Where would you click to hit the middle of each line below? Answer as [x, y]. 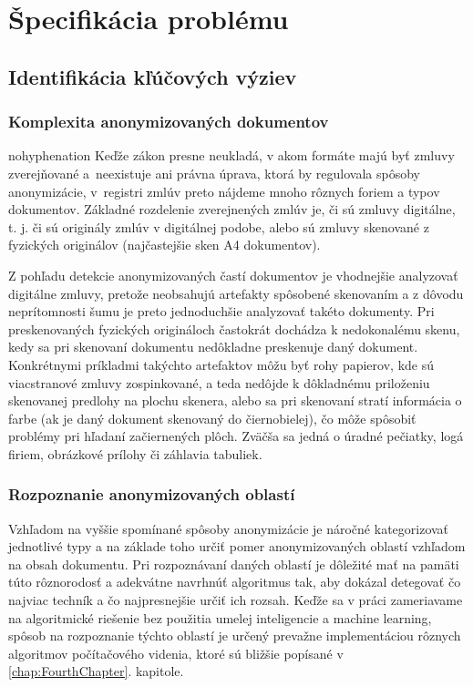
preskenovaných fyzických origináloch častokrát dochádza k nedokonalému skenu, [234, 328]
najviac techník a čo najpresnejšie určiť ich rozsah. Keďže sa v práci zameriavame [236, 600]
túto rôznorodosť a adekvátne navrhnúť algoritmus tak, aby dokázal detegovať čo [235, 582]
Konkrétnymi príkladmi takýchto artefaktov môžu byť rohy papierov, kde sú [221, 364]
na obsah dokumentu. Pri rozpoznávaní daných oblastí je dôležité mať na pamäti [234, 564]
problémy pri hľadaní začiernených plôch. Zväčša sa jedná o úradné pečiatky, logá [236, 436]
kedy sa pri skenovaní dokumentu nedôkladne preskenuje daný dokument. [213, 347]
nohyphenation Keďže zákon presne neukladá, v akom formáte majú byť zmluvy [231, 155]
